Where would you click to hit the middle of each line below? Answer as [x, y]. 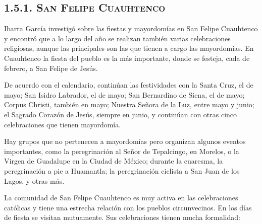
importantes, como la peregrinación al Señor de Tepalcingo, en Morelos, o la [122, 151]
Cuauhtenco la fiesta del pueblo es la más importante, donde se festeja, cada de [127, 58]
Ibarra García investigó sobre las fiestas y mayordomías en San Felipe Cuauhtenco [131, 28]
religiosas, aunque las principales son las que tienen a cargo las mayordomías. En [129, 48]
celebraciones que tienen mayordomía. [63, 124]
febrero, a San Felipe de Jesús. [51, 68]
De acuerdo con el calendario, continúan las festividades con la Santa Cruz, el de [129, 85]
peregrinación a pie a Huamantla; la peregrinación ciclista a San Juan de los [122, 170]
